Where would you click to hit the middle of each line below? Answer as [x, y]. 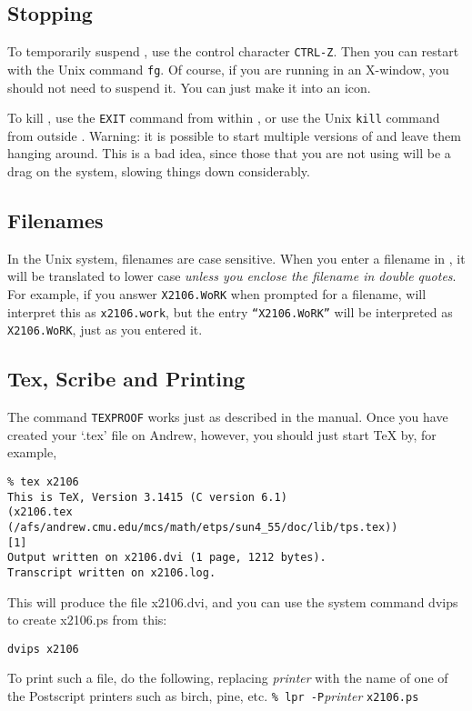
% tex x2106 [43, 481]
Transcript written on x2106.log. [112, 572]
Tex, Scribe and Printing [126, 379]
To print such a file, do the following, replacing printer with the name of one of [228, 678]
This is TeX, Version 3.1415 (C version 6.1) [147, 497]
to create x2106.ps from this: [87, 620]
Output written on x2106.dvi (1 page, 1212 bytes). [167, 558]
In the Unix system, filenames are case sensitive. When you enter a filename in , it [236, 258]
